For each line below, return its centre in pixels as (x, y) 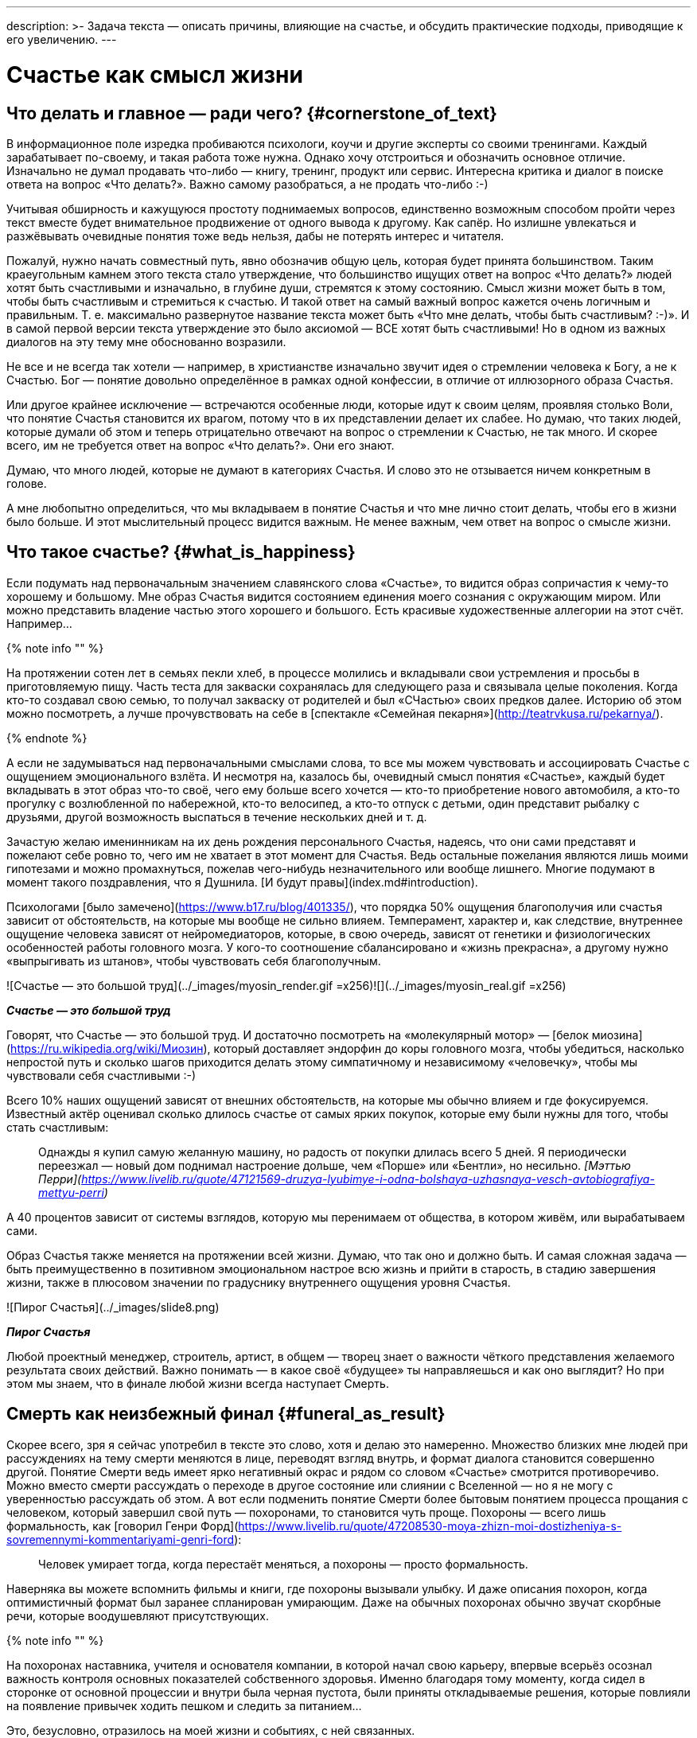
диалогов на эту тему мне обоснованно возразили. (146, 341)
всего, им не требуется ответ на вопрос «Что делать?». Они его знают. (201, 445)
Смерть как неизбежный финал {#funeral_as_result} (226, 1414)
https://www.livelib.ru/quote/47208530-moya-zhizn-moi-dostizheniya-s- (430, 1526)
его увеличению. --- (62, 39)
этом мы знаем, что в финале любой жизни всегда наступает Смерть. (198, 1383)
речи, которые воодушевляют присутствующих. (138, 1615)
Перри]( (60, 1179)
